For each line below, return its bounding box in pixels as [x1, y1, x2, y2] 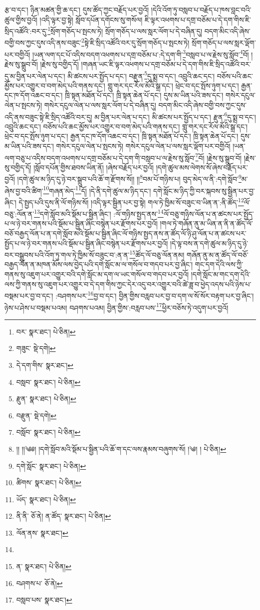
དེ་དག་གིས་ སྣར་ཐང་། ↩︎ [16, 359, 74, 370]
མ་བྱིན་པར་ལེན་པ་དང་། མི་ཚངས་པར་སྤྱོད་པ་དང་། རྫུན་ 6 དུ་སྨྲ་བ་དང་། [94, 110, 256, 122]
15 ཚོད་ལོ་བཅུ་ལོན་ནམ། [129, 248, 185, 260]
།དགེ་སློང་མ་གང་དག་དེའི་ [191, 269, 251, 280]
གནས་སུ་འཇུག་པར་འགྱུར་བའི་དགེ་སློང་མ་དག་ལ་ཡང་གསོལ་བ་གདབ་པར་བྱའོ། [4, 269, 189, 280]
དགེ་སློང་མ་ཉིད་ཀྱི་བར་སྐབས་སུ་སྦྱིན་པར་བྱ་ [153, 185, 255, 196]
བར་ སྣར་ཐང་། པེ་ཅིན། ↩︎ [16, 326, 76, 336]
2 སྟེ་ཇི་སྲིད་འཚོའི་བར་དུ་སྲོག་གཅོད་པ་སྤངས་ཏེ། [81, 36, 190, 48]
